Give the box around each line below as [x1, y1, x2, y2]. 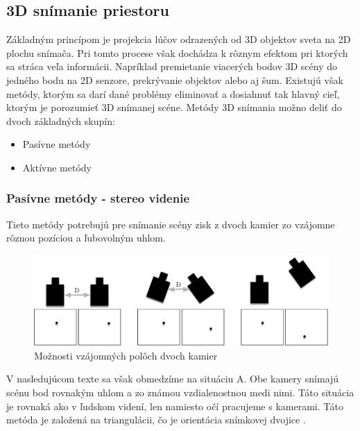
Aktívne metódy [22, 160, 92, 174]
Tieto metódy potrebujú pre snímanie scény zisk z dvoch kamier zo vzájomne [6, 217, 335, 231]
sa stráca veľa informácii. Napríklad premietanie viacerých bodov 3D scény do [6, 59, 338, 74]
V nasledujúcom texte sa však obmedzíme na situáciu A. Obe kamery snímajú [6, 371, 339, 386]
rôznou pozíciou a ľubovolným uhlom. [6, 230, 166, 245]
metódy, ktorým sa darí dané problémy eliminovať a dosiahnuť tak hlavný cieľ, [6, 86, 340, 101]
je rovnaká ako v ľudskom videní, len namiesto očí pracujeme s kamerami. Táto [6, 398, 344, 413]
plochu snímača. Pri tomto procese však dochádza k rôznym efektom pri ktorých [6, 45, 348, 60]
